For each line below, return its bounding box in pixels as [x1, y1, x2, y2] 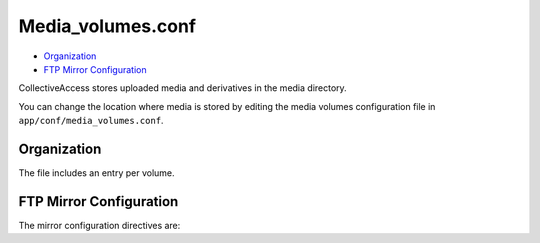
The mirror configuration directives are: [18, 219, 181, 231]
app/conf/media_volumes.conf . [18, 115, 164, 127]
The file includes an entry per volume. [18, 167, 175, 179]
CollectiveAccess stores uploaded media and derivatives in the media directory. [18, 82, 347, 94]
